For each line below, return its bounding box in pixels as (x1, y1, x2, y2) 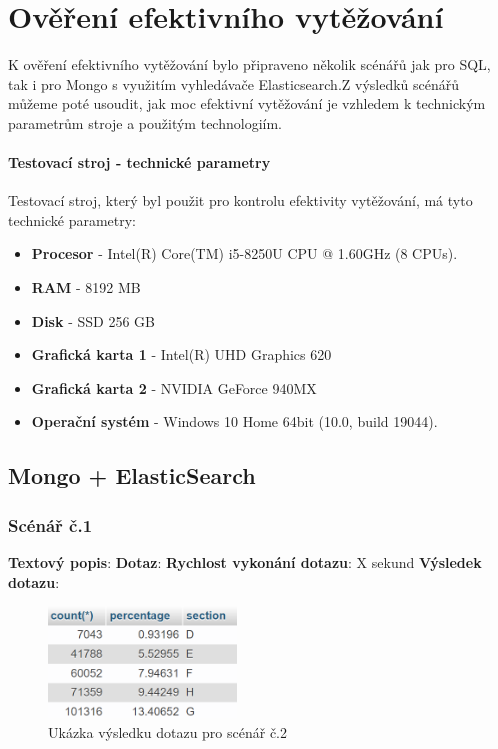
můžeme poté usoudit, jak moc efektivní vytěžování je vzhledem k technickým (8, 93, 486, 114)
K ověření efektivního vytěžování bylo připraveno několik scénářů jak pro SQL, (8, 54, 491, 75)
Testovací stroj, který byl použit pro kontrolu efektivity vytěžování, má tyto (8, 190, 473, 211)
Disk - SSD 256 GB (31, 310, 155, 331)
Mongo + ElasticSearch (8, 460, 256, 491)
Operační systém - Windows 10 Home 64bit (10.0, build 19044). (31, 411, 438, 432)
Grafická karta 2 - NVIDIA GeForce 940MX (31, 377, 317, 398)
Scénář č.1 (8, 512, 93, 537)
